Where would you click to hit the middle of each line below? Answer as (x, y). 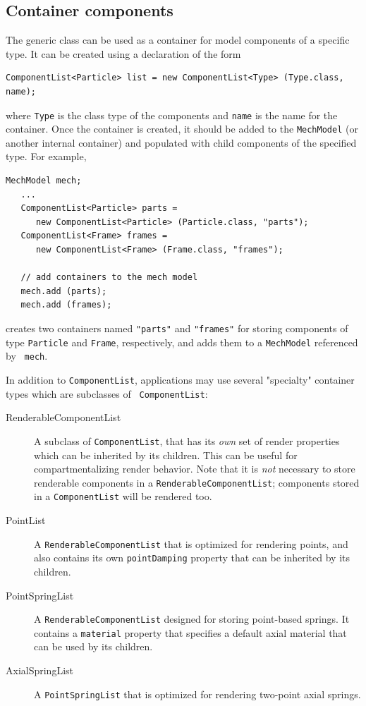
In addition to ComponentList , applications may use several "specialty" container (180, 379)
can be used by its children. (93, 646)
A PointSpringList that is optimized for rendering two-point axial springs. (197, 694)
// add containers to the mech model (109, 278)
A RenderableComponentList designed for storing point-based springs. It (192, 619)
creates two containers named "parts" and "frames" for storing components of (177, 328)
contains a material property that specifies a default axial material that (190, 632)
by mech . (27, 356)
